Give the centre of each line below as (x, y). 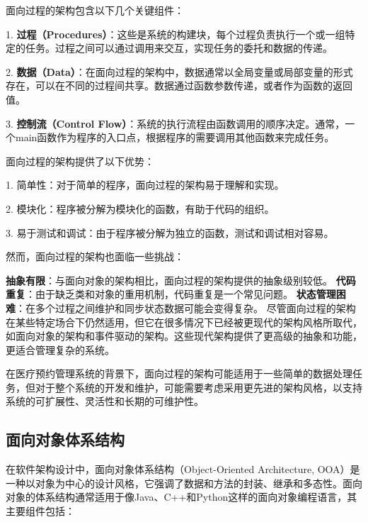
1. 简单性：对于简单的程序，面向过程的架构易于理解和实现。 (145, 185)
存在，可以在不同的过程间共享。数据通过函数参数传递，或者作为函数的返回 (179, 85)
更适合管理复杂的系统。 (60, 349)
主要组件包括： (40, 511)
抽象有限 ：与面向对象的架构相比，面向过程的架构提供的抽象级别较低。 (169, 280)
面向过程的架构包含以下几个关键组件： (95, 10)
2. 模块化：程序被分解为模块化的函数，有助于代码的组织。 (140, 208)
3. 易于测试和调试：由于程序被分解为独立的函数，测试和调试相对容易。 (170, 232)
